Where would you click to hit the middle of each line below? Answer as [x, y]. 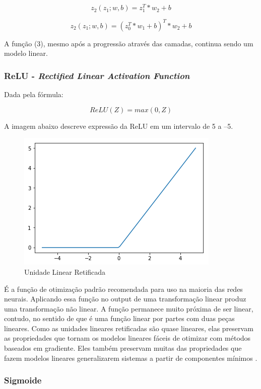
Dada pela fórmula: [34, 94]
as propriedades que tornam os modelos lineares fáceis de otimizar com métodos [127, 338]
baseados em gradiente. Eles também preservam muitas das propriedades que [123, 348]
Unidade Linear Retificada [65, 271]
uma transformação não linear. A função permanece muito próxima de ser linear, [129, 308]
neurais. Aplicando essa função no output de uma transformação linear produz [125, 299]
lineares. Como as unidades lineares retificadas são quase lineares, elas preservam [129, 328]
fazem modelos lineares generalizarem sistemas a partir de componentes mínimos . [131, 358]
